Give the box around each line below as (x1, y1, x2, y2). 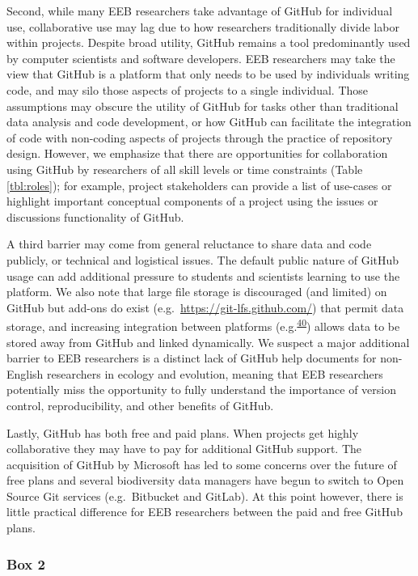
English (6, 365, 44, 382)
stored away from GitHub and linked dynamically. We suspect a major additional (6, 333, 410, 350)
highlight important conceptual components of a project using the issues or (6, 193, 378, 210)
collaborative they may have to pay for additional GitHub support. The (6, 440, 362, 457)
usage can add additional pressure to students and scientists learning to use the (6, 267, 400, 284)
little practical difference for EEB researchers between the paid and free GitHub (6, 503, 403, 520)
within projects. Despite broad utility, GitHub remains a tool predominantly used (6, 34, 411, 51)
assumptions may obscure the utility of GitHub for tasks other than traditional (6, 97, 399, 114)
